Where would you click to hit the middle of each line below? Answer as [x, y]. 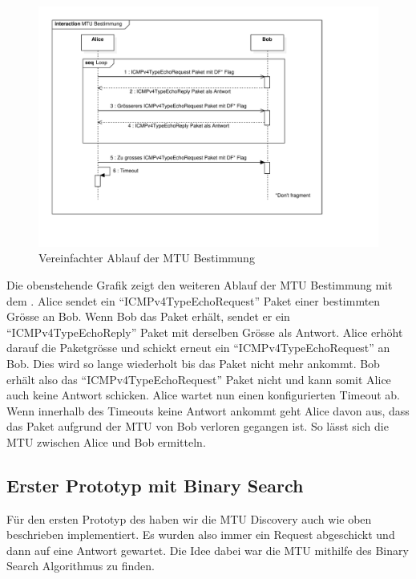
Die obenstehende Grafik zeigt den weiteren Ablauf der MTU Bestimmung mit [200, 284]
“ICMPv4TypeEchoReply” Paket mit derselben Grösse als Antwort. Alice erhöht [205, 332]
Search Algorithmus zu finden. [81, 566]
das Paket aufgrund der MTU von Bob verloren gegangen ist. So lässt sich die [198, 426]
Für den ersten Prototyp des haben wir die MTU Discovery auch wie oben [189, 518]
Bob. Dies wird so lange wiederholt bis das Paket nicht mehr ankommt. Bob [193, 363]
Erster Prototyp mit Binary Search [155, 485]
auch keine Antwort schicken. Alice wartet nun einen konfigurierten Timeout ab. [203, 395]
